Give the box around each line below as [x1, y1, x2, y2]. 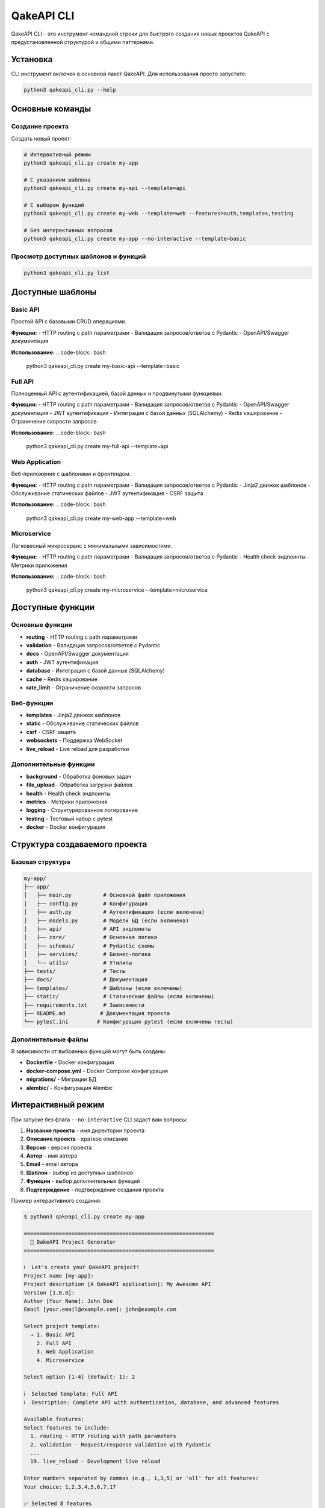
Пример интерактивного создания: [11, 1197, 102, 1205]
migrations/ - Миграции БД [26, 1076, 97, 1083]
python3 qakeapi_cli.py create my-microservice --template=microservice [26, 586, 208, 594]
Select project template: [23, 1323, 101, 1330]
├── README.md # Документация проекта [23, 1010, 170, 1016]
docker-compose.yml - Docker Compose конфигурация [26, 1067, 169, 1074]
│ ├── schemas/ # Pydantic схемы [23, 942, 155, 949]
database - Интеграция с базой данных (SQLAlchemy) [26, 667, 166, 674]
